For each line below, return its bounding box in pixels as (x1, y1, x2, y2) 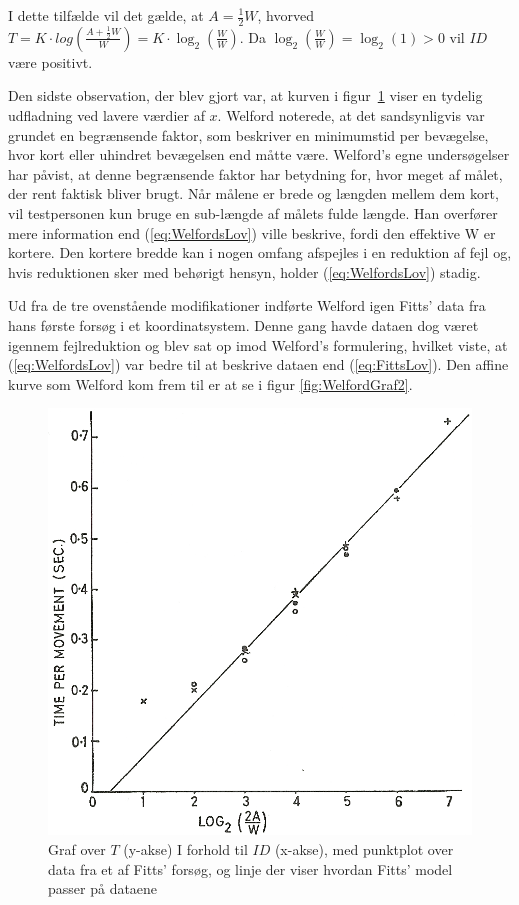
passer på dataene (48, 878, 158, 899)
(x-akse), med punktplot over (274, 838, 454, 859)
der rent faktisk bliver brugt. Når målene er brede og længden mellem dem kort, (8, 183, 499, 204)
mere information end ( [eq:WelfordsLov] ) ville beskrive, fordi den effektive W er (8, 222, 496, 243)
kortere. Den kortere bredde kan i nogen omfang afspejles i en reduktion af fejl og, (8, 242, 512, 263)
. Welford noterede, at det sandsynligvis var (217, 105, 485, 126)
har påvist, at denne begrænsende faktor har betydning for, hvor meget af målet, (8, 163, 503, 184)
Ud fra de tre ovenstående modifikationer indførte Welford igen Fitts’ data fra (8, 295, 486, 316)
